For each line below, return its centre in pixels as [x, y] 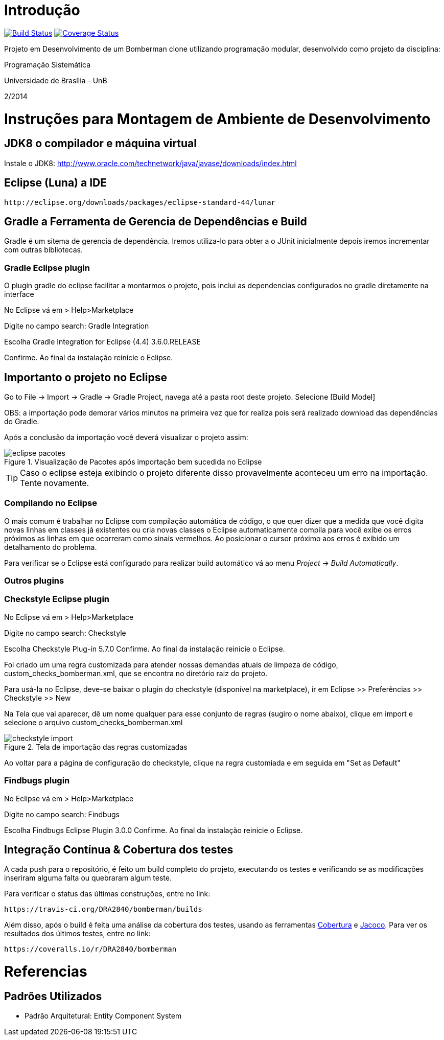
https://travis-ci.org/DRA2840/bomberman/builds [103, 909]
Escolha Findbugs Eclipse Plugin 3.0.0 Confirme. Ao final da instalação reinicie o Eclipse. [154, 830]
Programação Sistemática [48, 64]
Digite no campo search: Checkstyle [65, 633]
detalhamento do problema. [51, 547]
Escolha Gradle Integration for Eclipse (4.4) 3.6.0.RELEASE [102, 342]
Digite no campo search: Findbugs [62, 814]
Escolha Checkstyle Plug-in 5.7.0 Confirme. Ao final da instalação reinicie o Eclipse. [145, 649]
